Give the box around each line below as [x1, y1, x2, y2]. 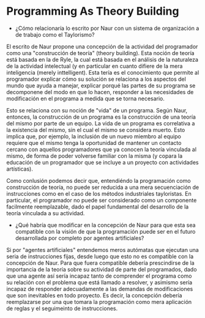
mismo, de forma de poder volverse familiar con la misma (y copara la [6, 152, 183, 160]
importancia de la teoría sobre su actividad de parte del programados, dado [6, 265, 197, 273]
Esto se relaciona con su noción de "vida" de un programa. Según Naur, [6, 106, 188, 114]
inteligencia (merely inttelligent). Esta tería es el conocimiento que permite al [6, 68, 199, 76]
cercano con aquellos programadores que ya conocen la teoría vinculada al [6, 146, 197, 153]
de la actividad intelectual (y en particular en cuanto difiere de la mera [6, 62, 183, 70]
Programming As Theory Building [6, 4, 179, 18]
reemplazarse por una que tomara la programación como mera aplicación [6, 298, 192, 305]
